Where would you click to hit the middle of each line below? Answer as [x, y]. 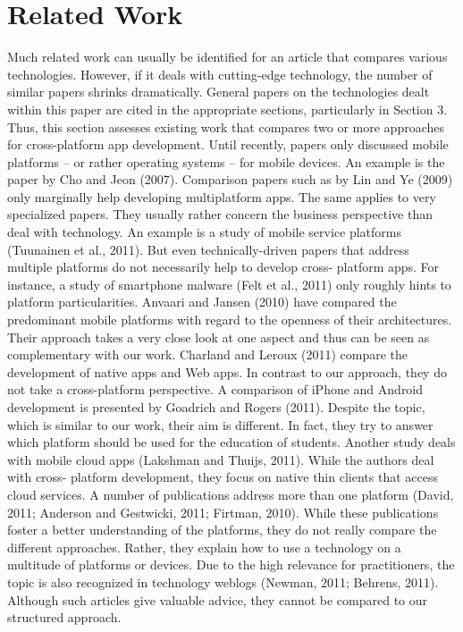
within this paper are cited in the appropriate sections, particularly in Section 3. [227, 109]
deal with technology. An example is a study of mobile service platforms [204, 232]
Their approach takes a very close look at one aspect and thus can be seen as [219, 337]
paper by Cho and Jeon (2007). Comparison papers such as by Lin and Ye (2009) [230, 179]
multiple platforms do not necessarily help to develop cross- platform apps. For [223, 267]
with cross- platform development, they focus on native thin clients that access [223, 477]
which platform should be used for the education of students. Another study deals [231, 442]
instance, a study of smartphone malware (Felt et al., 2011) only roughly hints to [229, 284]
